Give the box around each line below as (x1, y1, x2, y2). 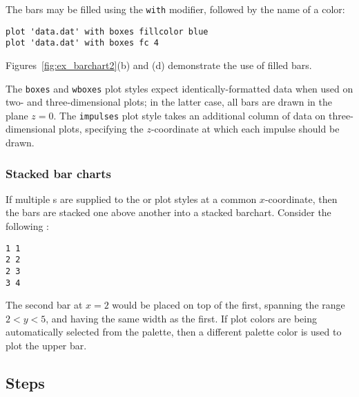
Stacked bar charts (6, 164, 112, 182)
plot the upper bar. (6, 338, 87, 353)
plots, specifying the (59, 122, 144, 136)
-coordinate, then (264, 191, 338, 206)
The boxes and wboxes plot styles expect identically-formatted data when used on (6, 81, 353, 95)
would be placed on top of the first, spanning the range (112, 298, 345, 312)
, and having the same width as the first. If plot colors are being (46, 311, 317, 325)
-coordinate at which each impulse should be (151, 122, 340, 136)
